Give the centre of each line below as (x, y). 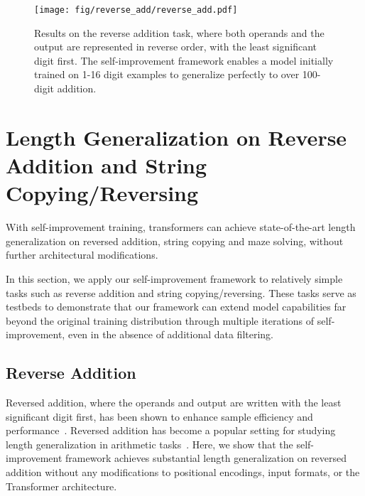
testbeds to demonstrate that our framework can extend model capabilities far (176, 307)
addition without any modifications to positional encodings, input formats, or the (183, 472)
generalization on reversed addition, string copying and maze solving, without (175, 241)
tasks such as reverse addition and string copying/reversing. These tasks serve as (181, 292)
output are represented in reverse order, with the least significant (176, 47)
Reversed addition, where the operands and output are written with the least (174, 403)
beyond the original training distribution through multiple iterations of (160, 320)
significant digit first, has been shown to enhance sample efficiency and (159, 416)
